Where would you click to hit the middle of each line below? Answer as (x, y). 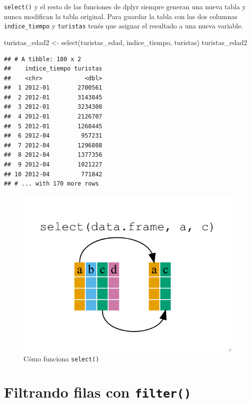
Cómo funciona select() (62, 358)
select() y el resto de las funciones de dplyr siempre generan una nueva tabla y (125, 6)
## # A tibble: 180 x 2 (43, 59)
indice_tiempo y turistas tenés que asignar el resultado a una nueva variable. (124, 26)
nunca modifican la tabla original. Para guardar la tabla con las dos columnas (121, 16)
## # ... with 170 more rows (51, 184)
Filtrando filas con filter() (98, 392)
